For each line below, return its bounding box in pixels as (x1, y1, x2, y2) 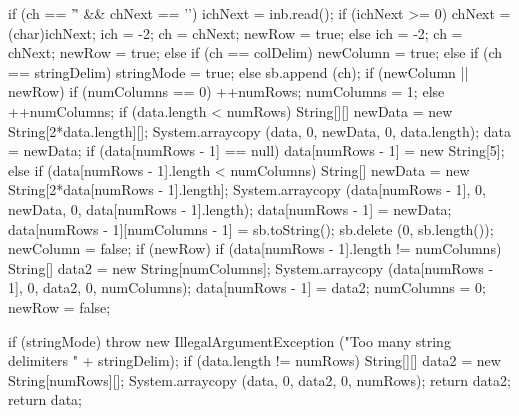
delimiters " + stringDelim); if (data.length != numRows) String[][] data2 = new (8, 350, 501, 371)
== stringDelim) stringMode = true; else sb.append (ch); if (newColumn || (8, 61, 469, 82)
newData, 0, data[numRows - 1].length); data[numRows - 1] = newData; (8, 198, 452, 219)
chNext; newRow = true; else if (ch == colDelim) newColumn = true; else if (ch (8, 42, 503, 63)
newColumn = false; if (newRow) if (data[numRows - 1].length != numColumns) (8, 238, 502, 259)
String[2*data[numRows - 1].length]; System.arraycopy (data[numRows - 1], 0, (8, 179, 486, 200)
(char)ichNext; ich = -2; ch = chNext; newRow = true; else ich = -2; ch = (8, 22, 463, 43)
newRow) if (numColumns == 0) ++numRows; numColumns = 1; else (8, 81, 445, 102)
